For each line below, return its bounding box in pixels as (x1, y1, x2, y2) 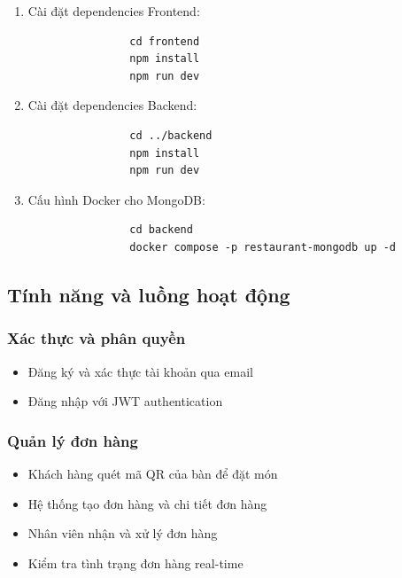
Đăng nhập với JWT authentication (27, 392, 223, 410)
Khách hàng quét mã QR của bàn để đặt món (27, 464, 278, 482)
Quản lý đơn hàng (7, 429, 138, 451)
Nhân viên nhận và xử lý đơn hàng (27, 524, 218, 543)
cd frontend (129, 35, 200, 48)
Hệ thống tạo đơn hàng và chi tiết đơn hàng (27, 494, 267, 512)
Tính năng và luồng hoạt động (7, 280, 290, 308)
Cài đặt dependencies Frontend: (27, 2, 200, 20)
